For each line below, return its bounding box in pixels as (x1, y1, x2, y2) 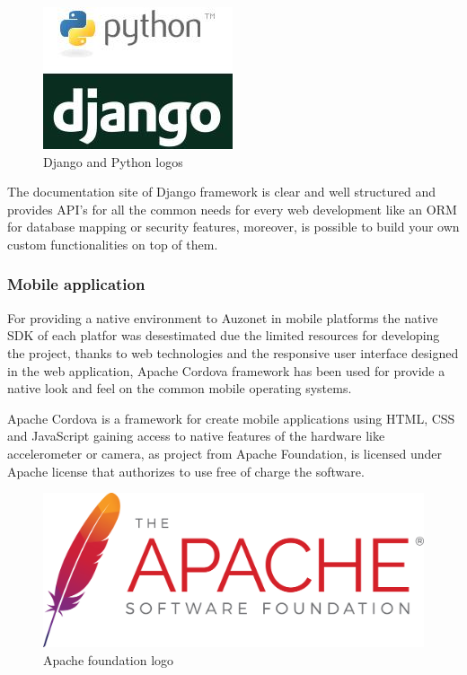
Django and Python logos (43, 152, 183, 171)
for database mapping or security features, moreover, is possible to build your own (7, 217, 460, 236)
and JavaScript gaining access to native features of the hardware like (7, 426, 385, 445)
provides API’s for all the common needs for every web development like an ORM (7, 199, 457, 218)
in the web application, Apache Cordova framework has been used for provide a (7, 361, 445, 380)
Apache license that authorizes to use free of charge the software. (7, 461, 365, 480)
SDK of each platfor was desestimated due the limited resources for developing (7, 326, 440, 345)
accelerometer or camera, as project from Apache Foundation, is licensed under (7, 443, 443, 462)
